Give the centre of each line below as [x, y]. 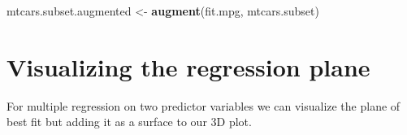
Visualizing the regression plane [188, 66]
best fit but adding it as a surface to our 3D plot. [129, 122]
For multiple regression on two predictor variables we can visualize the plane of [203, 105]
